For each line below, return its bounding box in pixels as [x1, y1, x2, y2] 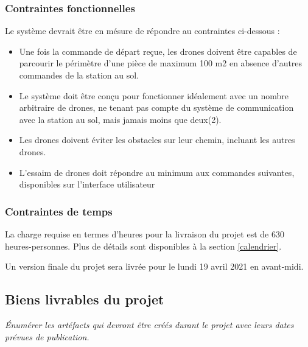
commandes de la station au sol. [19, 69, 139, 81]
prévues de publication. [5, 330, 89, 343]
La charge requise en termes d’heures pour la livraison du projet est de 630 [5, 227, 284, 240]
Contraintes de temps [5, 203, 113, 219]
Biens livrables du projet [5, 290, 164, 309]
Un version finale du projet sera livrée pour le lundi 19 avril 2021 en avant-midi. [5, 260, 304, 273]
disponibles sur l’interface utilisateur [19, 178, 155, 191]
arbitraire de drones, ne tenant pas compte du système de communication [19, 101, 294, 114]
